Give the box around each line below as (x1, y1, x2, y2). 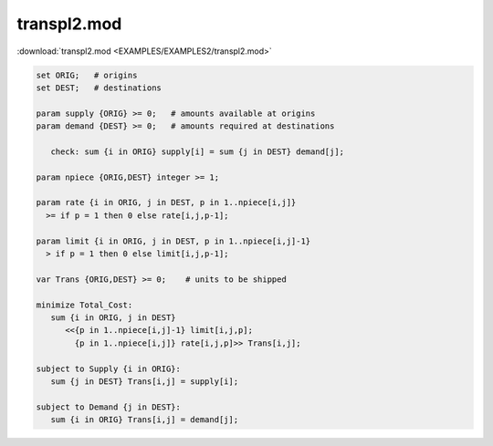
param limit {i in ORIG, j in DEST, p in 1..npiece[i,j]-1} (36, 235, 311, 246)
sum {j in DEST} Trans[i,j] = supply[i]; (50, 376, 239, 387)
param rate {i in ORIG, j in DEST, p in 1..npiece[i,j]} (36, 197, 297, 208)
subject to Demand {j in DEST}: (36, 401, 182, 412)
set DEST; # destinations (36, 82, 162, 93)
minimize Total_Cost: (36, 299, 133, 310)
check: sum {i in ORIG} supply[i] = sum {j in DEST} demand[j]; (50, 146, 345, 157)
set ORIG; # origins (36, 69, 138, 80)
